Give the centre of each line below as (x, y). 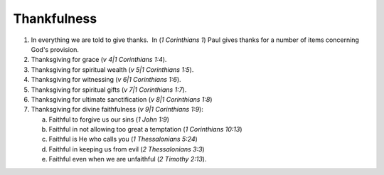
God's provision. (55, 49)
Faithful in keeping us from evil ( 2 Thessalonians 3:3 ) (127, 149)
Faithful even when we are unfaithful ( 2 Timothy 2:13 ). (128, 159)
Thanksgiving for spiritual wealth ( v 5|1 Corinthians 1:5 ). (112, 69)
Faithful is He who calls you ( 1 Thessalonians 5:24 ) (123, 139)
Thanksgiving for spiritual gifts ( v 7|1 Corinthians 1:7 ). (109, 90)
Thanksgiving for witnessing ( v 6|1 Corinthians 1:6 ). (106, 80)
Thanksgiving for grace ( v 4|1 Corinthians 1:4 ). (99, 60)
